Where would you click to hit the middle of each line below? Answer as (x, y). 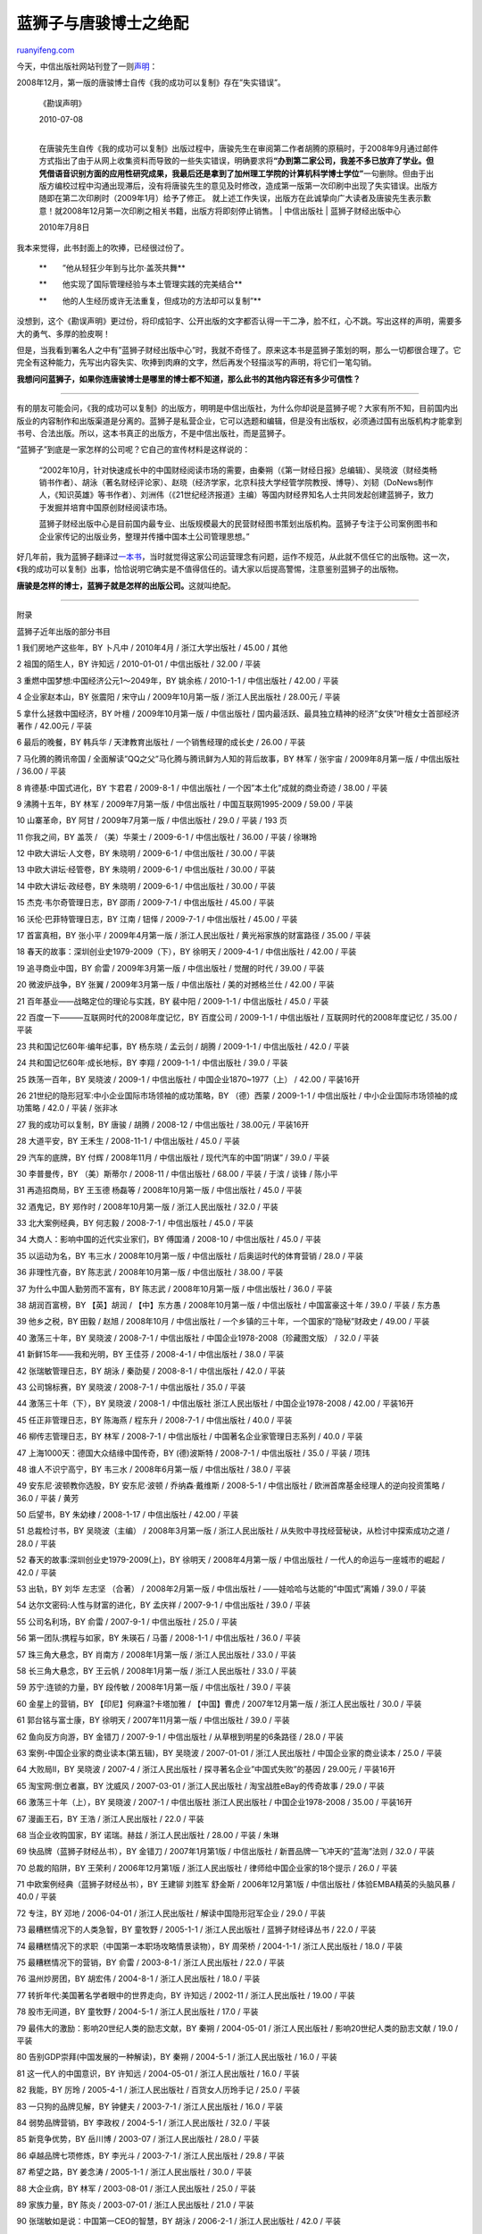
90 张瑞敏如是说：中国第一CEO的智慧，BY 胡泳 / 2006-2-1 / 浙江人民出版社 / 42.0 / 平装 (179, 2221)
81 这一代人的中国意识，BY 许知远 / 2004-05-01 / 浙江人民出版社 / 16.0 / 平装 (158, 2073)
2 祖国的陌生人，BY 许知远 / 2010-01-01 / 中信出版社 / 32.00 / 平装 (139, 664)
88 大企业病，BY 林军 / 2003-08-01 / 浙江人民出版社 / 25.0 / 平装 (136, 2188)
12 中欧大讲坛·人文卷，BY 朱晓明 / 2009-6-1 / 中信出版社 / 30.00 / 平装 (146, 853)
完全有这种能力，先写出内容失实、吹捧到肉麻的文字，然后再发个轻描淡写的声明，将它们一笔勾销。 (196, 363)
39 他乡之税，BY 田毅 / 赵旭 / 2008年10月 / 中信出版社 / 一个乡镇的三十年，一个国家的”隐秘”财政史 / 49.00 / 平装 (223, 1322)
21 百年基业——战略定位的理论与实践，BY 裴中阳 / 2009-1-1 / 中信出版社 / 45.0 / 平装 (173, 1001)
